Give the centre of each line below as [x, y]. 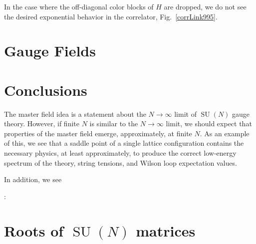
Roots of [34, 230]
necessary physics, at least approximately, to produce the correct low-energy [120, 153]
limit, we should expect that [209, 123]
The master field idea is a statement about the [75, 114]
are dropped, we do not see [205, 6]
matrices [166, 230]
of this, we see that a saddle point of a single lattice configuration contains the [124, 143]
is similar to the [114, 123]
